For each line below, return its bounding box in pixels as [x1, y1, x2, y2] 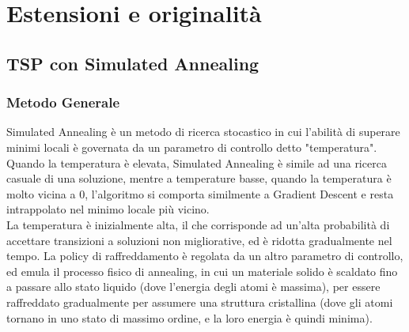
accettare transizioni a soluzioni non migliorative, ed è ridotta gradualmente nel [6, 232, 392, 248]
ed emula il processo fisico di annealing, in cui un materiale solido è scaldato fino [6, 262, 398, 279]
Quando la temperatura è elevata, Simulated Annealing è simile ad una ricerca [6, 154, 387, 171]
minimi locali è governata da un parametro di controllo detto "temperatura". [6, 138, 377, 155]
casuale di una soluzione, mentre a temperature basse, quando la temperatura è [6, 170, 392, 187]
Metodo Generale [6, 92, 120, 112]
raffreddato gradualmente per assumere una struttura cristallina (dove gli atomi [6, 293, 393, 310]
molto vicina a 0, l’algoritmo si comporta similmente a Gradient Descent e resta [6, 185, 394, 202]
